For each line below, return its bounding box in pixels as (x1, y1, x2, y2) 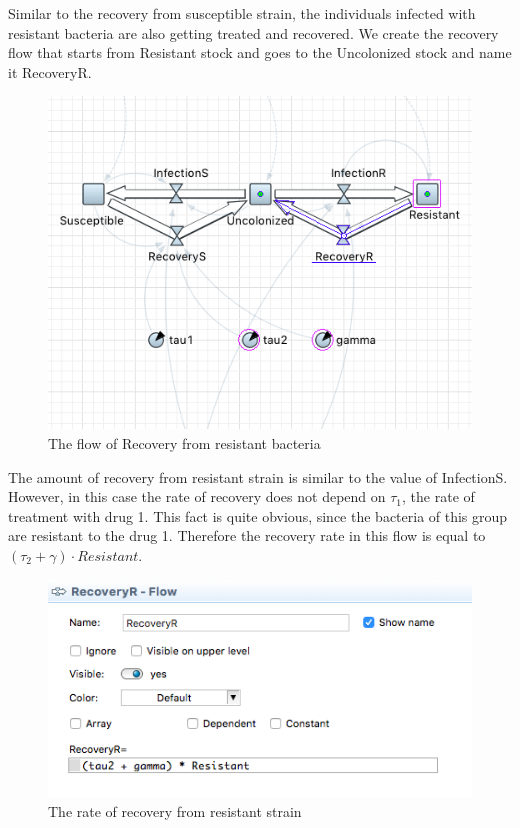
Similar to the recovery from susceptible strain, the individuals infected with (8, 3, 476, 23)
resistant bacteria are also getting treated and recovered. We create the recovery (8, 22, 499, 43)
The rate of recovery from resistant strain (48, 800, 302, 821)
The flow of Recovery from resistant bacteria (48, 432, 321, 453)
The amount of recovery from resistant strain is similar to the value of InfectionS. (8, 466, 508, 487)
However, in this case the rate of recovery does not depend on (8, 486, 386, 507)
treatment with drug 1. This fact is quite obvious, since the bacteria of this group (8, 505, 508, 526)
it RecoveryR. (8, 61, 92, 82)
